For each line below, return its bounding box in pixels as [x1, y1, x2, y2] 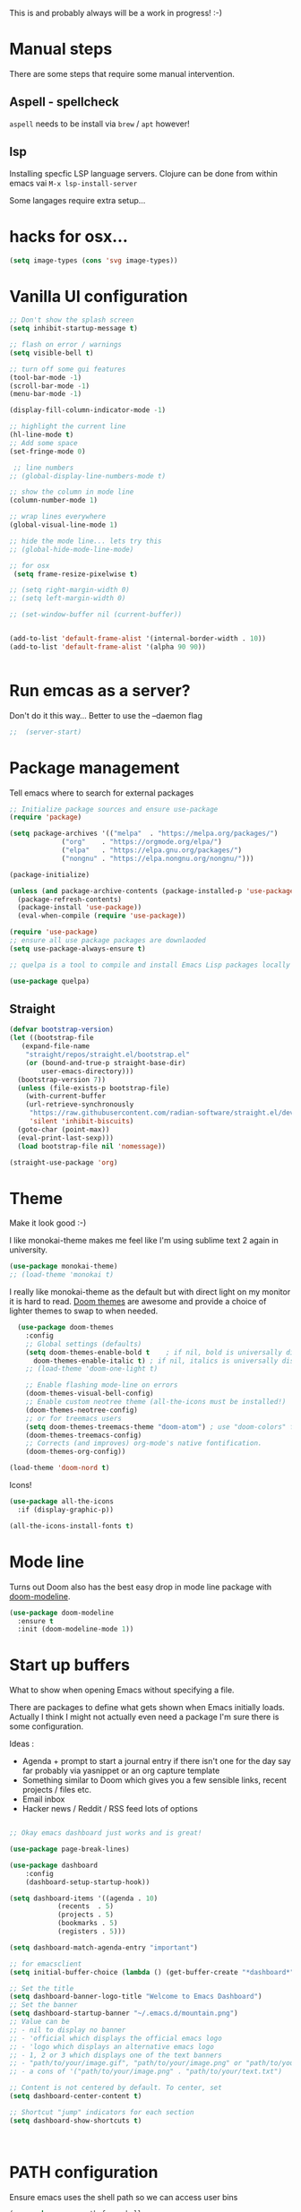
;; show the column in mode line [9, 487, 134, 496]
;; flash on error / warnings [9, 340, 123, 349]
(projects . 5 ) [56, 1910, 115, 1920]
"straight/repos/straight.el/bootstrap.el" [25, 1050, 191, 1059]
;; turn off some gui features [9, 365, 126, 374]
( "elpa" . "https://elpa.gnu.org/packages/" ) [61, 846, 243, 855]
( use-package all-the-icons [9, 1497, 115, 1506]
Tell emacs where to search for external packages [9, 788, 194, 798]
